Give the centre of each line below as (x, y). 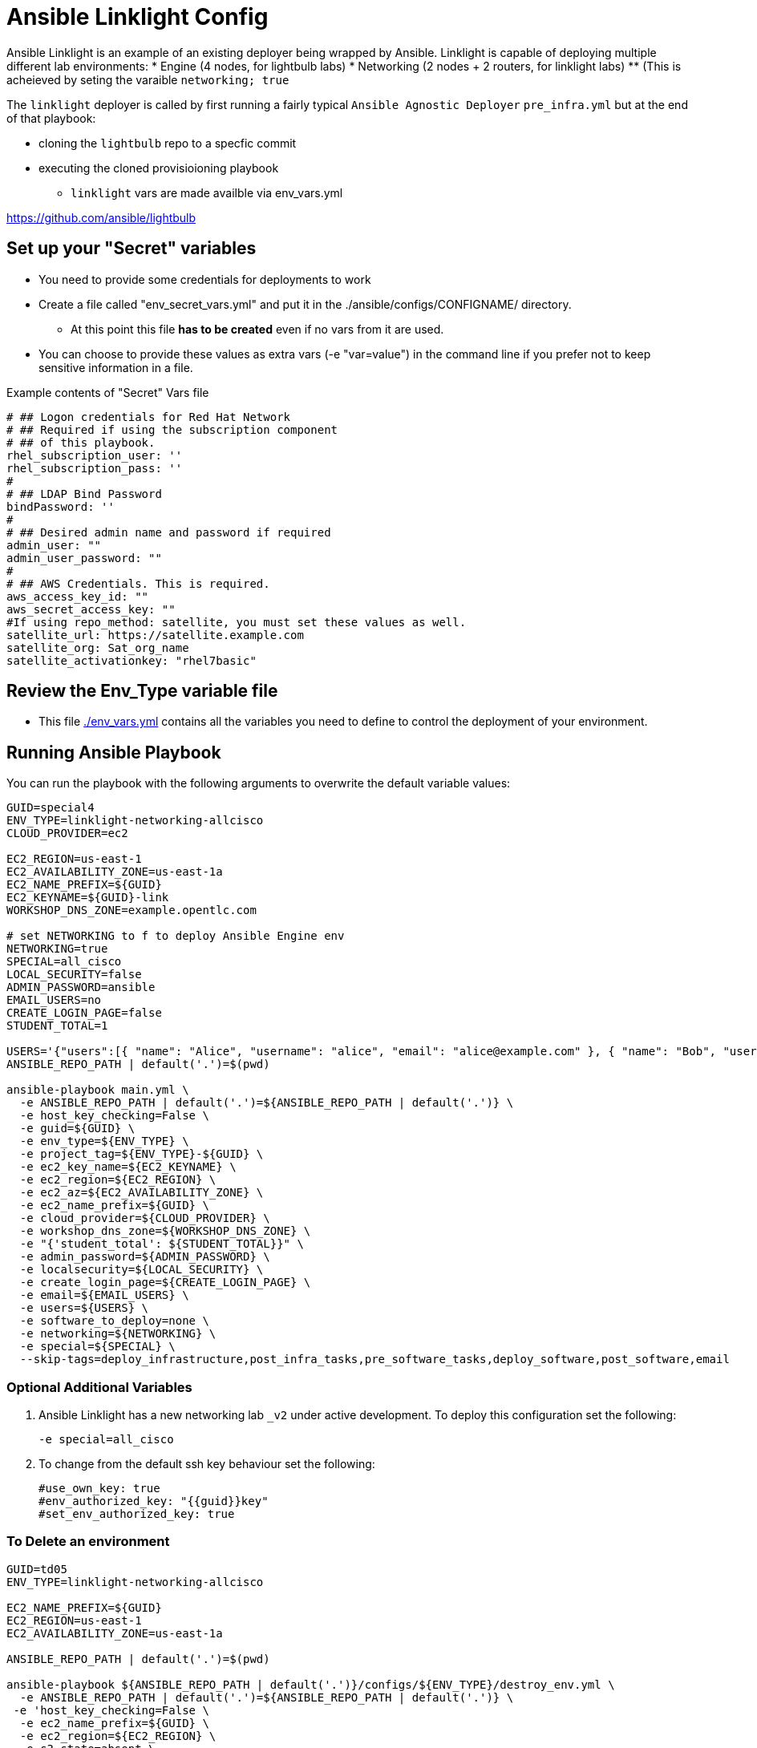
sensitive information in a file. (116, 367)
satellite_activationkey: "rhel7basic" (132, 660)
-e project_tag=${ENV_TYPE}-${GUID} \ (142, 1154)
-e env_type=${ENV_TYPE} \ (104, 1141)
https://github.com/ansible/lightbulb (101, 217)
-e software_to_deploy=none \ (114, 1321)
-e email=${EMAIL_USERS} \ (104, 1295)
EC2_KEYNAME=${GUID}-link (88, 898)
